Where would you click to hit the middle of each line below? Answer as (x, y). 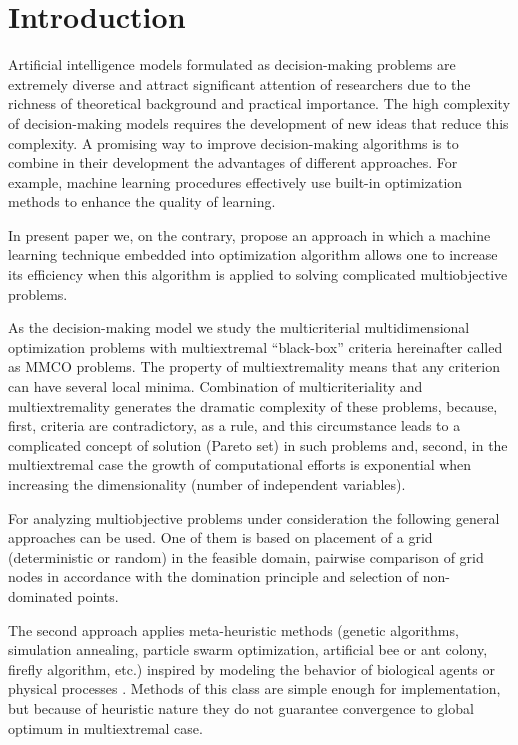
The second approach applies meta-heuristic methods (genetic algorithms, (233, 629)
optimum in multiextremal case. (105, 727)
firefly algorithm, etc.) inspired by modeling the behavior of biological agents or (251, 668)
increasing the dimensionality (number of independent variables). (207, 484)
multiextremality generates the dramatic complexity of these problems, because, (253, 405)
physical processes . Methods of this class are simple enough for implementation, (254, 688)
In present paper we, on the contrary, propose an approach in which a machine (249, 234)
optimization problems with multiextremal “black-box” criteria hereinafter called (255, 346)
